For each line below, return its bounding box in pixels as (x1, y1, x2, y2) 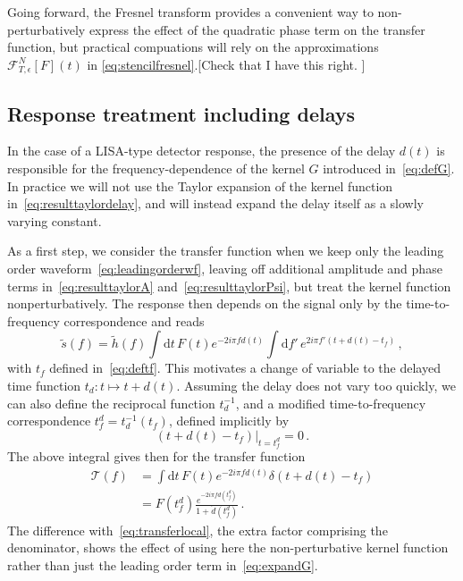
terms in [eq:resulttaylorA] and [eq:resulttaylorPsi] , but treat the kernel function (7, 276, 451, 295)
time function (7, 375, 81, 394)
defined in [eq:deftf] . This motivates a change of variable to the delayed (49, 358, 441, 377)
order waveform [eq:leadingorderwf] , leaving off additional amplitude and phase (7, 259, 442, 277)
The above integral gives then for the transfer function (7, 446, 306, 465)
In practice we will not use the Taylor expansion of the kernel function (7, 176, 393, 195)
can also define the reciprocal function (7, 393, 215, 412)
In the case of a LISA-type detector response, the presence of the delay (7, 141, 396, 160)
